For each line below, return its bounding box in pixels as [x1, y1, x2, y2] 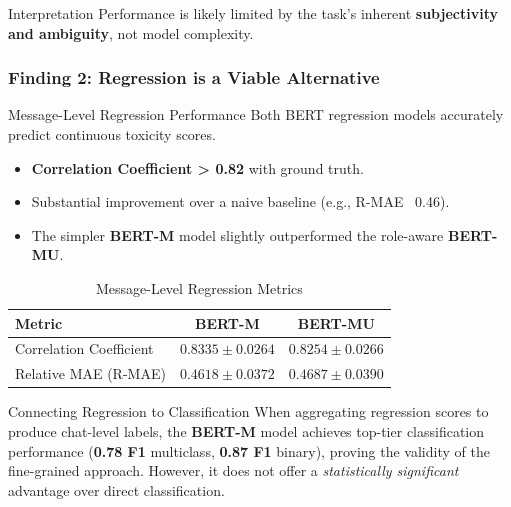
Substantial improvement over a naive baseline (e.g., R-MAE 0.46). [31, 191, 450, 212]
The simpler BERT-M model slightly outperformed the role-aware [31, 224, 444, 245]
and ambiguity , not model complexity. [8, 22, 254, 43]
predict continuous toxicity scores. [8, 124, 216, 144]
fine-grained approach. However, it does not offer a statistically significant [8, 460, 459, 481]
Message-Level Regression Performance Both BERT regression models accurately [8, 104, 504, 125]
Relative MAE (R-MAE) [15, 363, 166, 384]
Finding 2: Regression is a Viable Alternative [8, 65, 380, 90]
